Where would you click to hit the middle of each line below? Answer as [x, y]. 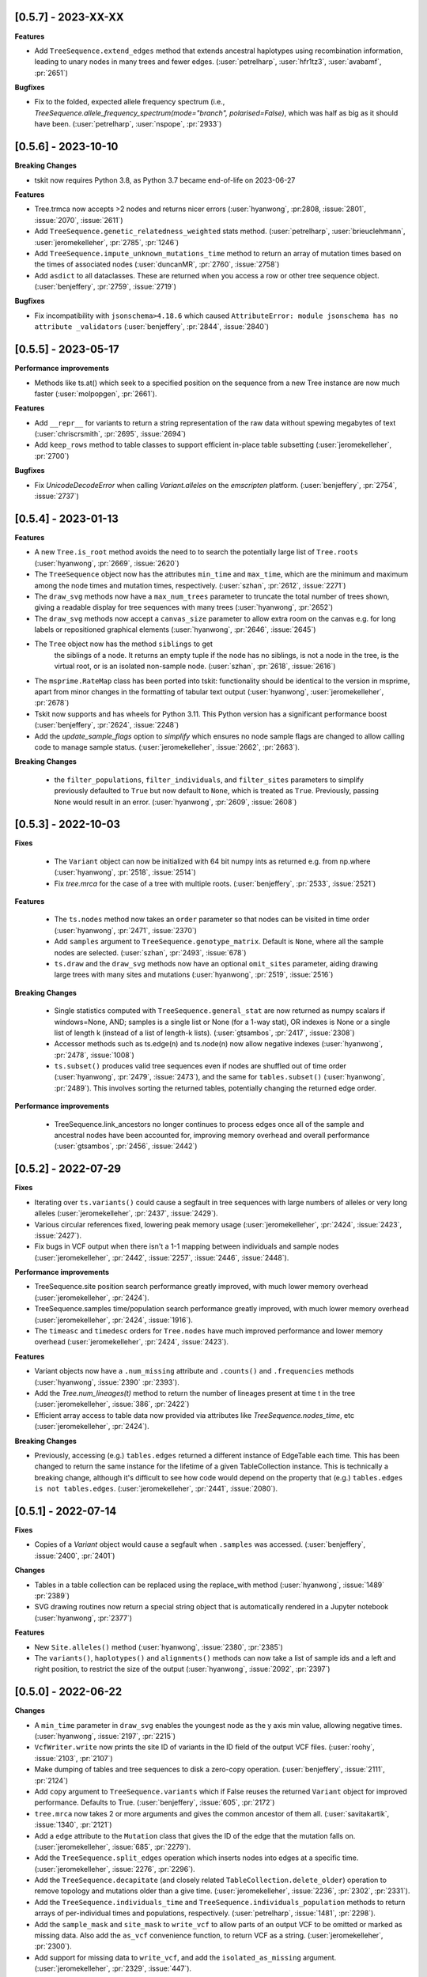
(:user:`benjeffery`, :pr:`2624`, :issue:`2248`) [107, 725]
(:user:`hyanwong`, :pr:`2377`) [83, 1618]
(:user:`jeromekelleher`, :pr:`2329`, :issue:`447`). [113, 1968]
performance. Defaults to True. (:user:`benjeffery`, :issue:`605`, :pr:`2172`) [155, 1802]
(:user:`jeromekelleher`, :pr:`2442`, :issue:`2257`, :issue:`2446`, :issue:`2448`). [162, 1257]
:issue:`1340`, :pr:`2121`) [73, 1825]
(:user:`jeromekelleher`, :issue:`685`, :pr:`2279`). [113, 1847]
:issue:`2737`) [57, 496]
